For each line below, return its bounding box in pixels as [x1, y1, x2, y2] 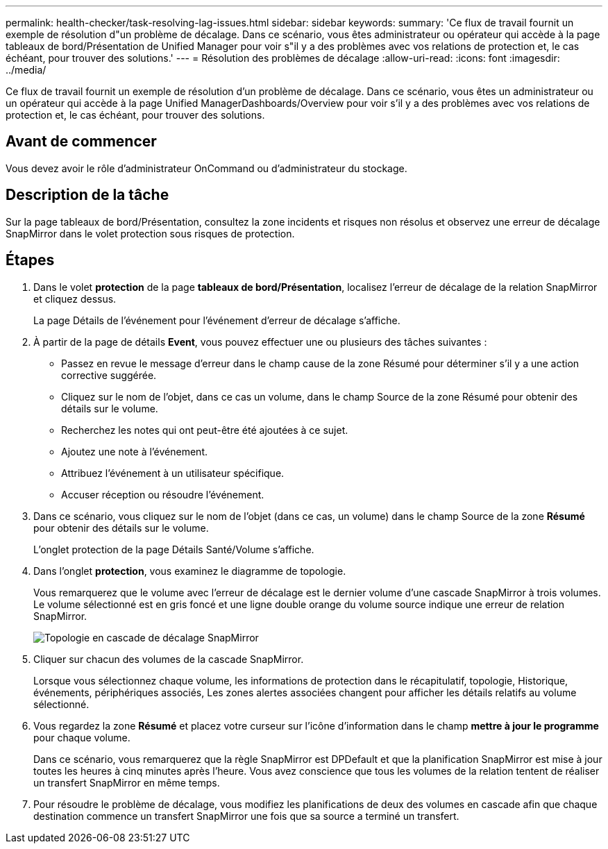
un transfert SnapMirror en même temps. [33, 776, 220, 789]
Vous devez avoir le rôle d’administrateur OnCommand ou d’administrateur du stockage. [6, 162, 407, 174]
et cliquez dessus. [33, 292, 117, 305]
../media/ [6, 64, 47, 76]
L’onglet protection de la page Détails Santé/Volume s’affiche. [33, 543, 314, 555]
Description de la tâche [6, 186, 169, 204]
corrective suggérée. [61, 369, 157, 381]
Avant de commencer [6, 133, 157, 151]
